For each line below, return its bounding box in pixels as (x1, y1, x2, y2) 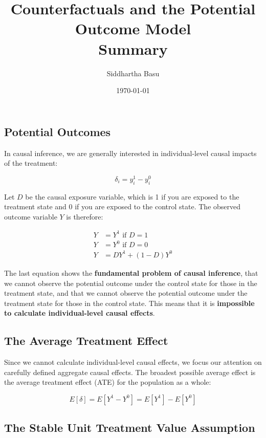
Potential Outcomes (4, 123, 111, 139)
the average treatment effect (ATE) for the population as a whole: (4, 377, 211, 387)
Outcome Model (75, 18, 191, 39)
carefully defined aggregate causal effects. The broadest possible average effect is (4, 366, 256, 377)
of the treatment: (4, 158, 58, 168)
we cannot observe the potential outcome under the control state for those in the (4, 277, 257, 288)
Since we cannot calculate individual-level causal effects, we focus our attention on (4, 357, 262, 367)
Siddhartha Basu (106, 68, 160, 78)
